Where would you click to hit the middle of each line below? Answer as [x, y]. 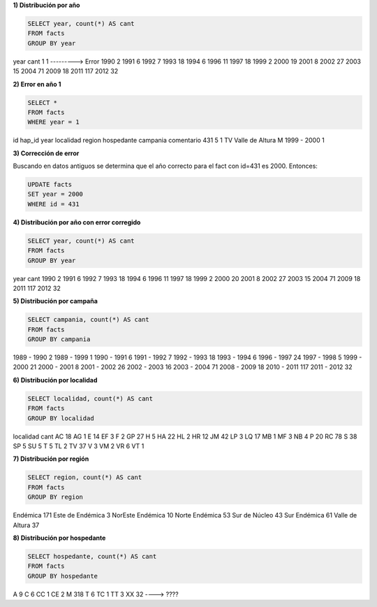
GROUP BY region [56, 497]
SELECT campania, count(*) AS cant [88, 320]
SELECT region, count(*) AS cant [85, 478]
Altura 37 [26, 525]
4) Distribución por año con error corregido [77, 222]
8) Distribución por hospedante [59, 538]
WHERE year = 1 [53, 122]
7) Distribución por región [51, 459]
